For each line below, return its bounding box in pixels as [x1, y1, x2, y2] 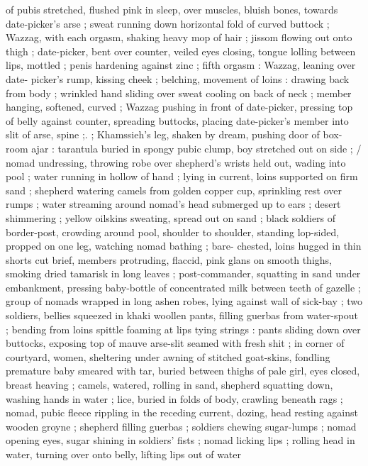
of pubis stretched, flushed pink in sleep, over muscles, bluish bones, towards [6, 2, 338, 16]
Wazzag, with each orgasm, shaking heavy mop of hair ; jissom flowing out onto [6, 30, 352, 45]
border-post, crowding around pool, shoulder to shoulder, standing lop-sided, [6, 224, 340, 239]
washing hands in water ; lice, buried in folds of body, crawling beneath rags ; [6, 391, 343, 406]
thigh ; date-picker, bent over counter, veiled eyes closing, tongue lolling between [6, 43, 356, 58]
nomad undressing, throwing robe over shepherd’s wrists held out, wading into [6, 155, 346, 170]
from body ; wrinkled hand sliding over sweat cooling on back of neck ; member [6, 85, 352, 100]
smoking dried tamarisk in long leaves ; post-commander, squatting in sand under [6, 266, 361, 281]
